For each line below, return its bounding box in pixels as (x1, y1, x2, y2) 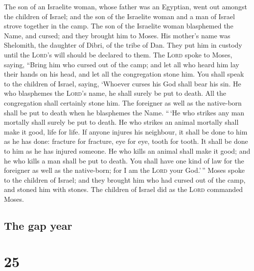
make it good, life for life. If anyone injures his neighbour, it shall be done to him (4, 126, 248, 136)
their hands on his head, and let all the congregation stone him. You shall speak (4, 69, 244, 79)
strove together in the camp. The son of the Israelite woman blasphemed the (4, 21, 233, 31)
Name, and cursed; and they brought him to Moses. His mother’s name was (4, 30, 231, 40)
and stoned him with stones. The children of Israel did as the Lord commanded (4, 184, 243, 194)
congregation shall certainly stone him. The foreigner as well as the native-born (4, 97, 242, 108)
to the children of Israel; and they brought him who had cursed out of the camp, (4, 174, 246, 185)
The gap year (4, 217, 72, 233)
